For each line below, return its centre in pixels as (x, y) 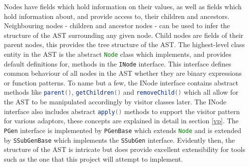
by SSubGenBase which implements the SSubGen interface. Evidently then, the (119, 140)
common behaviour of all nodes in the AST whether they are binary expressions (123, 73)
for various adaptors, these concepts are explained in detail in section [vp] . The (121, 121)
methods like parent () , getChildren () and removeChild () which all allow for (121, 92)
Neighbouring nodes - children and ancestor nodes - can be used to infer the (117, 25)
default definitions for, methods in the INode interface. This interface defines (118, 63)
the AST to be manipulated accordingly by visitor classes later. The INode (115, 102)
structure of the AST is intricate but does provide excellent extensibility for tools (125, 149)
